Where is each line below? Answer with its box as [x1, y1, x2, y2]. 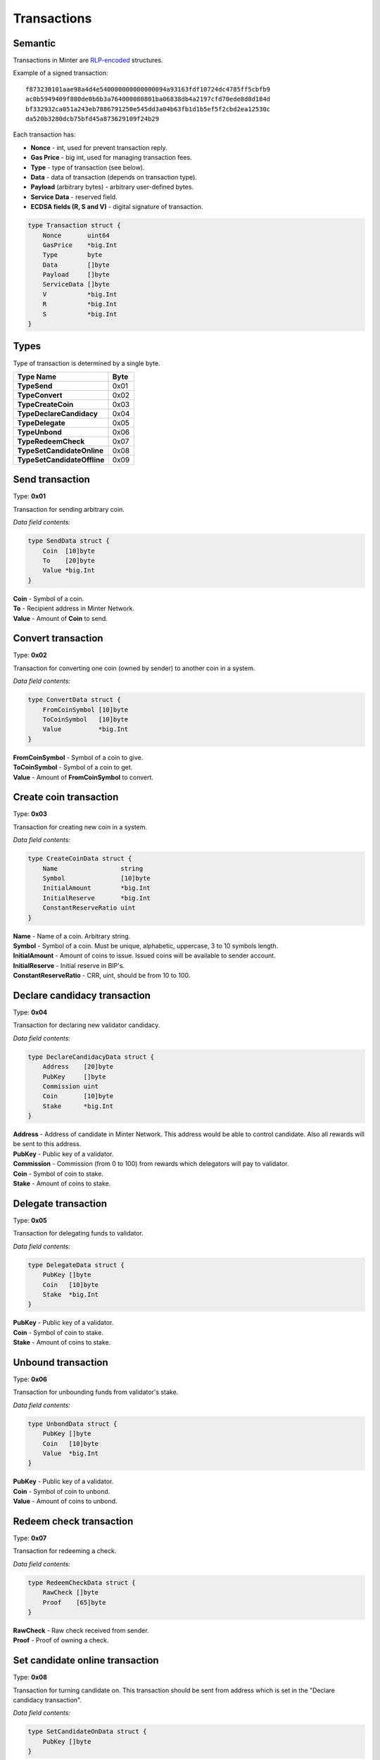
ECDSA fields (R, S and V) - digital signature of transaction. [30, 203, 203, 211]
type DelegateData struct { [27, 1261, 125, 1269]
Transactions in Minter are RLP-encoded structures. [13, 56, 163, 65]
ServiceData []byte [42, 280, 110, 289]
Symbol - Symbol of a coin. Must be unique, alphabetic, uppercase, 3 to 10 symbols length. [13, 941, 279, 950]
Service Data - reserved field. [30, 192, 118, 201]
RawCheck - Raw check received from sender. [13, 1626, 149, 1635]
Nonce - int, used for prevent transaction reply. [30, 143, 168, 151]
